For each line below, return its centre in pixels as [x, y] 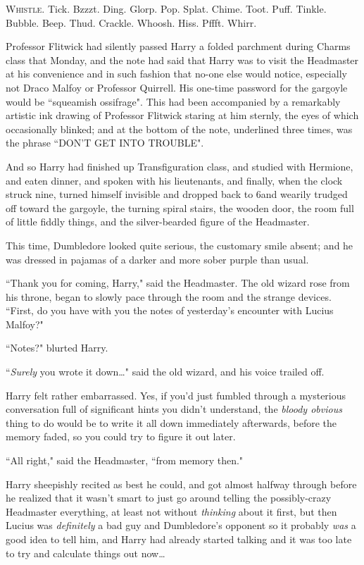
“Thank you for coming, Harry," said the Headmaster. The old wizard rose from [178, 283]
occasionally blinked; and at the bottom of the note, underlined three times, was [179, 129]
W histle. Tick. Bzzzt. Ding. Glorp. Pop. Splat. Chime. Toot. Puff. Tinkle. [166, 8]
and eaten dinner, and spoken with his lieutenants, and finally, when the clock [174, 180]
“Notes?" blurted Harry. [57, 348]
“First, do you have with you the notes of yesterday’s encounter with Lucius [170, 310]
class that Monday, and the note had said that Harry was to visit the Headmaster [182, 60]
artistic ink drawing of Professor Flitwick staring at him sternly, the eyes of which [182, 115]
